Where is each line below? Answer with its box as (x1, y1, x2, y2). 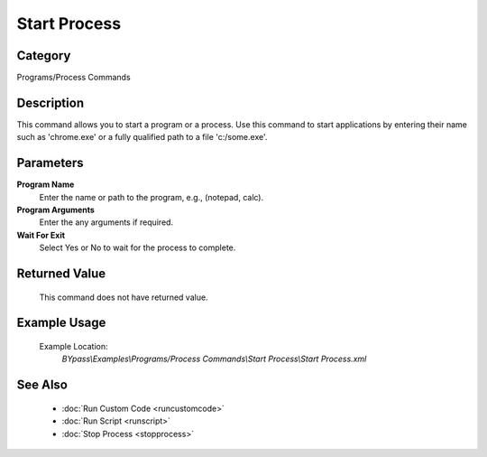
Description (16, 95, 85, 110)
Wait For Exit (16, 229, 66, 240)
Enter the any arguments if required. (39, 217, 174, 228)
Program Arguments (16, 204, 95, 216)
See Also (16, 378, 68, 393)
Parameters (16, 155, 84, 171)
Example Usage (16, 315, 106, 331)
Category (16, 48, 71, 63)
